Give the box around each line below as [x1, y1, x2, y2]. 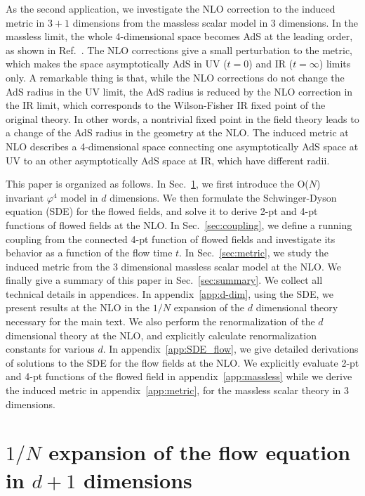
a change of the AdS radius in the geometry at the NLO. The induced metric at [6, 125, 349, 140]
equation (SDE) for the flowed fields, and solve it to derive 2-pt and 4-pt [6, 204, 318, 218]
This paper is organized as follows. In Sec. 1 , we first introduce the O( [6, 176, 309, 191]
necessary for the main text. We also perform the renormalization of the [6, 314, 315, 329]
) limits [319, 56, 351, 71]
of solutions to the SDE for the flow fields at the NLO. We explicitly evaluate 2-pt [6, 355, 359, 370]
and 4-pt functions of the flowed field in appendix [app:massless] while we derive [6, 369, 352, 384]
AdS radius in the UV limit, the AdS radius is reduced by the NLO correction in [6, 84, 353, 98]
